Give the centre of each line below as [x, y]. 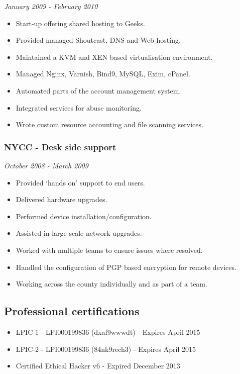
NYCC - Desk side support [60, 147]
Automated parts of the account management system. [98, 90]
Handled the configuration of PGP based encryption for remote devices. [126, 267]
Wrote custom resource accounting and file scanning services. [109, 124]
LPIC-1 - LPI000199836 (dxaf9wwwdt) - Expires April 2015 [108, 332]
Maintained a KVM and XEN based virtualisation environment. [114, 57]
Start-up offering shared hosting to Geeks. [80, 23]
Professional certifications [72, 311]
